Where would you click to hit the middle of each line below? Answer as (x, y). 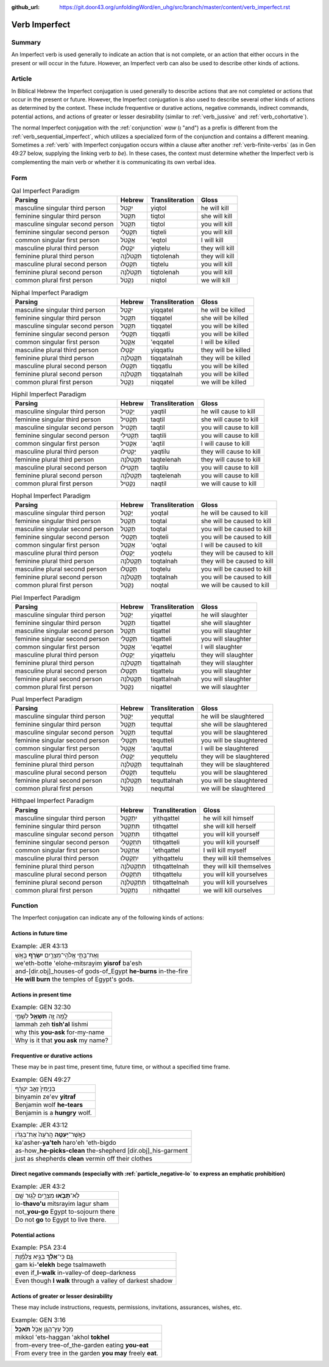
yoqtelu (161, 553)
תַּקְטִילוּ (130, 468)
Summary (26, 42)
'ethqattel (166, 850)
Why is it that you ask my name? (62, 1040)
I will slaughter (222, 647)
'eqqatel (162, 342)
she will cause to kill (230, 419)
